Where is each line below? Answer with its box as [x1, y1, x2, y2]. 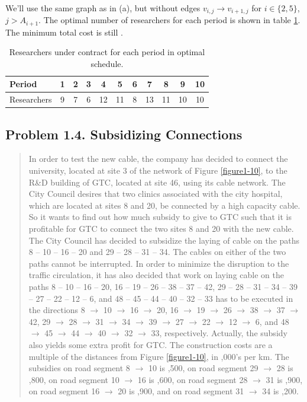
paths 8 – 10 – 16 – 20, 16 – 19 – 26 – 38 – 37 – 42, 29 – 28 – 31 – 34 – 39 [28, 280, 298, 292]
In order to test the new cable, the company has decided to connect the [28, 152, 288, 165]
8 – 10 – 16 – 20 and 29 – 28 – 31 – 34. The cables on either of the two [28, 245, 286, 258]
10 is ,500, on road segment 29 [148, 362, 258, 374]
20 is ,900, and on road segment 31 [118, 385, 244, 397]
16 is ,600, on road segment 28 [137, 373, 248, 385]
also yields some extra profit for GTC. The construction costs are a [28, 338, 273, 350]
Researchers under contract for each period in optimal [9, 46, 205, 58]
